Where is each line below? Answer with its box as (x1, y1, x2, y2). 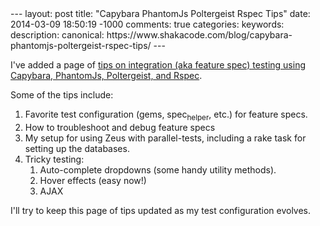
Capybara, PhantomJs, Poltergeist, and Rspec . (10, 70, 203, 81)
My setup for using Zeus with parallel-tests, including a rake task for (24, 132, 307, 144)
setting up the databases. (24, 142, 130, 154)
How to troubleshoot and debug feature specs (24, 121, 216, 133)
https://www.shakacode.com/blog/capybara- (106, 29, 293, 41)
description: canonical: (10, 29, 105, 41)
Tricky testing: (24, 153, 85, 165)
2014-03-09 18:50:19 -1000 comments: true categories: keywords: (10, 18, 285, 30)
